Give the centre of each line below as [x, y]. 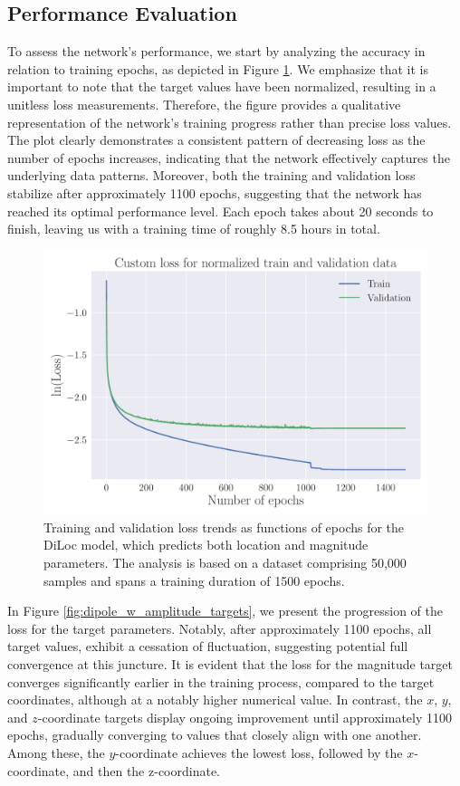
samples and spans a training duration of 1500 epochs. [194, 580]
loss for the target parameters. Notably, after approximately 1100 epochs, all [220, 628]
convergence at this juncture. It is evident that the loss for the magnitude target [230, 663]
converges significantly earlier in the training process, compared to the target [221, 681]
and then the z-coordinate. [146, 770]
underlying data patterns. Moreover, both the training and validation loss [211, 175]
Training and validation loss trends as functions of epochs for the [224, 527]
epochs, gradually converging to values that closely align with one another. [215, 735]
